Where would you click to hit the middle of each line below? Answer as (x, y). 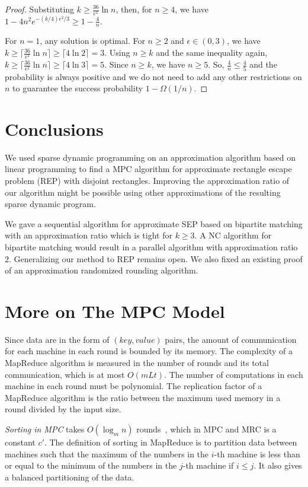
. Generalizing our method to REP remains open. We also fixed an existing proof (156, 258)
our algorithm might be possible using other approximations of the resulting (143, 192)
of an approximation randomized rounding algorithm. (102, 270)
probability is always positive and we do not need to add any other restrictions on (153, 76)
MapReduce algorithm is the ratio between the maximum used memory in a (143, 397)
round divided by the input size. (63, 409)
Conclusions (54, 128)
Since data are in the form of (57, 339)
